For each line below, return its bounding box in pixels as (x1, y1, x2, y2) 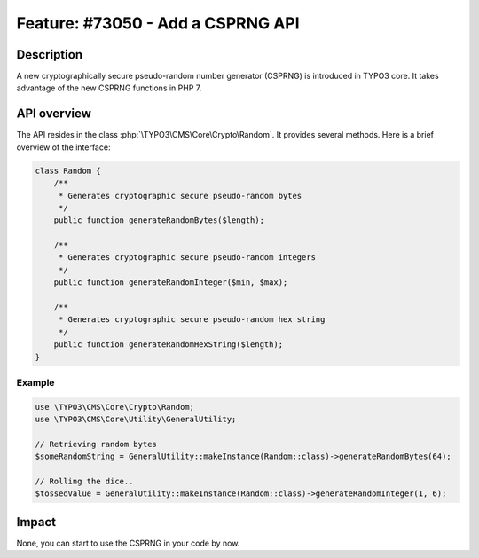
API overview (16, 106, 92, 122)
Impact (16, 515, 57, 530)
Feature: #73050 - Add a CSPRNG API (16, 13, 301, 33)
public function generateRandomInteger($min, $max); (53, 278, 288, 287)
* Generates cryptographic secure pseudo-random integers (58, 253, 317, 263)
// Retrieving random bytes (35, 439, 157, 449)
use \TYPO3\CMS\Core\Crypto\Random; (35, 402, 195, 412)
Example (16, 376, 55, 389)
